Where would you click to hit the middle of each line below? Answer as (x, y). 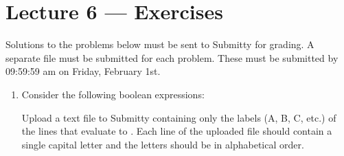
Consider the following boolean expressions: (113, 94)
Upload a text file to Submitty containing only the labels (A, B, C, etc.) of (179, 117)
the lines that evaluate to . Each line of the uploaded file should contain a (177, 131)
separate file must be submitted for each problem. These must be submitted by (172, 57)
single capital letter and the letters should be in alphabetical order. (163, 144)
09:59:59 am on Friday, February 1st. (83, 71)
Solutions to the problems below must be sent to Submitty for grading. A (160, 44)
